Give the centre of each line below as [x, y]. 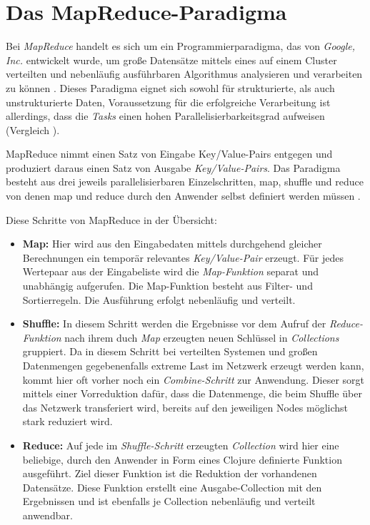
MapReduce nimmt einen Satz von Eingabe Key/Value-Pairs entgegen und [169, 154]
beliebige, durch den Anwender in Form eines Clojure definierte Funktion [182, 459]
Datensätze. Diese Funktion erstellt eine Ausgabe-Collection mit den [172, 487]
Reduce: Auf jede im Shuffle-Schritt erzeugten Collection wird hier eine [181, 445]
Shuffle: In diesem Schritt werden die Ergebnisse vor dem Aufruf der [174, 323]
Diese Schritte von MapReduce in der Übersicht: [111, 219]
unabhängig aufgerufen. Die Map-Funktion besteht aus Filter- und [167, 286]
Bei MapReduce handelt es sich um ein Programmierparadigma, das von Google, [181, 46]
